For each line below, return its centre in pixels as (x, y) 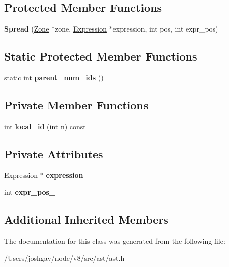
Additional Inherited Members (86, 219)
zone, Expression (81, 29)
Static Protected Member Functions (101, 56)
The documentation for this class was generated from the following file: (115, 240)
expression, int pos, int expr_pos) (165, 29)
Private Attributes (54, 153)
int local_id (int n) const (45, 126)
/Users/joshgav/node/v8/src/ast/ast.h (64, 258)
